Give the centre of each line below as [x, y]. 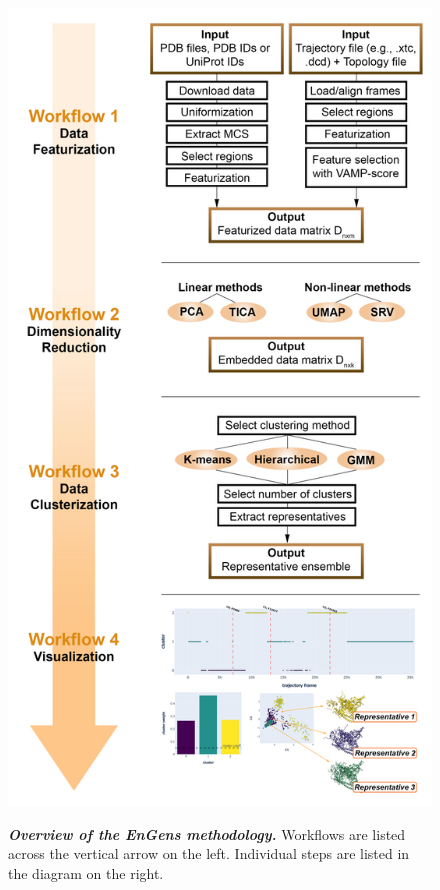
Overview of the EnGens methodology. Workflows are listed [207, 833]
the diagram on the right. [86, 872]
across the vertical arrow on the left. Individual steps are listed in [209, 853]
